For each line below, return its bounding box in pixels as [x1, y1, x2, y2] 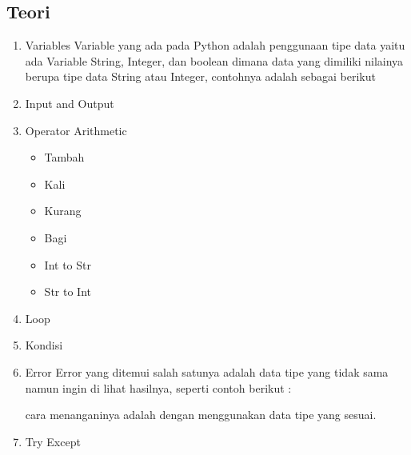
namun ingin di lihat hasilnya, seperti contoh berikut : [25, 379, 292, 396]
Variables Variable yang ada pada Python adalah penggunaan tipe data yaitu [25, 37, 405, 54]
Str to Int [44, 283, 91, 300]
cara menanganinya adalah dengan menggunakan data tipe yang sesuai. [25, 406, 377, 423]
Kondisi [25, 337, 63, 353]
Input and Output [25, 94, 114, 111]
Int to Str [44, 256, 91, 273]
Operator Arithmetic [25, 122, 127, 138]
